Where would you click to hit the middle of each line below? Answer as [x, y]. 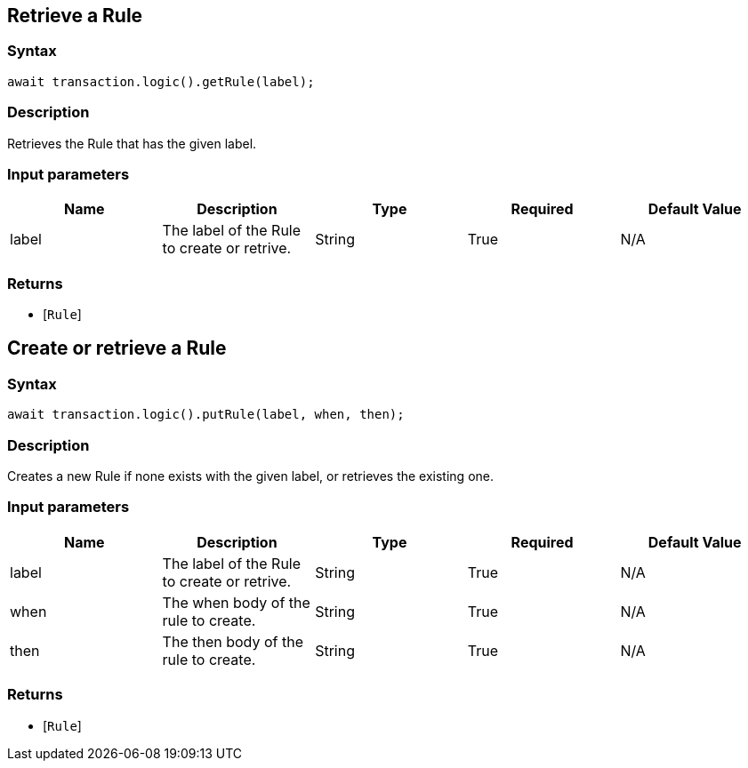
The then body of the [233, 641]
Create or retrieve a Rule [117, 348]
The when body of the [236, 602]
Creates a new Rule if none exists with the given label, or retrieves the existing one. [250, 476]
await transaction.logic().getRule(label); [161, 81]
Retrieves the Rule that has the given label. [132, 143]
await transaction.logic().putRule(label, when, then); [206, 415]
